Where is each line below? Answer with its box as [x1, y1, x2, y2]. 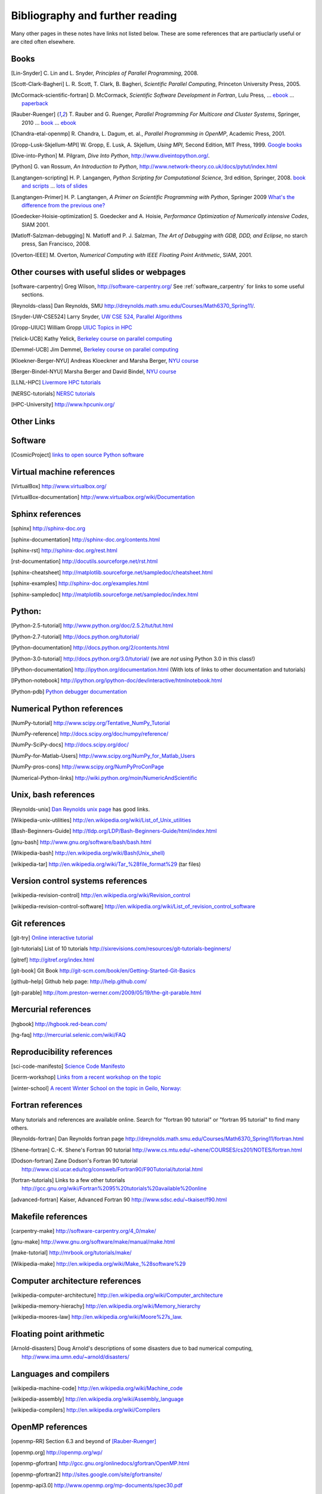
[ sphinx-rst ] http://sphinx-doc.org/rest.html [11, 547, 117, 554]
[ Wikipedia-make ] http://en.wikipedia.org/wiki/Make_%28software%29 [11, 1260, 186, 1267]
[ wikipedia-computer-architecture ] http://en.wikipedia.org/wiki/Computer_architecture [11, 1291, 223, 1299]
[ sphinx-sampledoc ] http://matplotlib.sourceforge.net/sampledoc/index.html [11, 590, 199, 598]
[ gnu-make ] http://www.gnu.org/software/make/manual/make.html [11, 1238, 175, 1245]
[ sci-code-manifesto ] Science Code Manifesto [11, 1063, 125, 1070]
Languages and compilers [11, 1369, 110, 1379]
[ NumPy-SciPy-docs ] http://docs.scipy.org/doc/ [11, 741, 129, 748]
